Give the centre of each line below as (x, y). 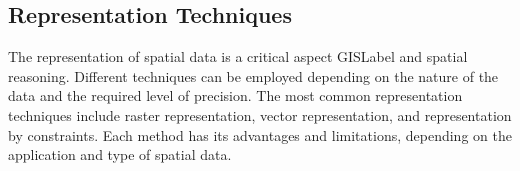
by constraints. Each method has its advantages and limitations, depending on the (260, 134)
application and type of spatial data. (120, 154)
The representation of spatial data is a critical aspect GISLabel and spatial (238, 56)
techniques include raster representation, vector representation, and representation (260, 114)
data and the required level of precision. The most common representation (235, 95)
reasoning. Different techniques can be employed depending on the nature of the (253, 75)
